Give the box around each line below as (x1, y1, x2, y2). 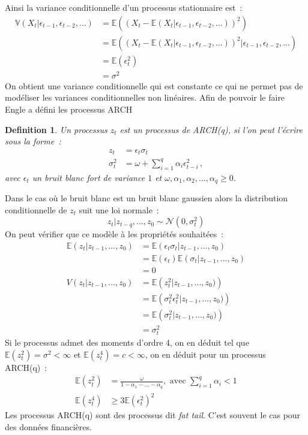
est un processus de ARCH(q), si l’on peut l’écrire (119, 123, 303, 135)
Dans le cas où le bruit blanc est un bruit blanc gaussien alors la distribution (5, 192, 288, 204)
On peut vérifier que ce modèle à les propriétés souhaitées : (5, 228, 224, 240)
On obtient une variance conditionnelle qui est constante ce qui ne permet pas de (5, 79, 303, 92)
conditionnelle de (5, 203, 67, 216)
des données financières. (5, 420, 92, 433)
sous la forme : (5, 135, 61, 147)
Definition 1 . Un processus (5, 123, 107, 135)
